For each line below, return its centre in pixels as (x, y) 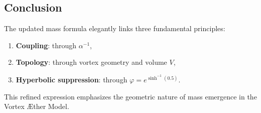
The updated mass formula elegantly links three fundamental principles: (115, 28)
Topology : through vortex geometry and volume (91, 62)
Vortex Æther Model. (37, 106)
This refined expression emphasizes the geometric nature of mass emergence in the (130, 96)
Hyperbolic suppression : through (72, 80)
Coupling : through (46, 45)
